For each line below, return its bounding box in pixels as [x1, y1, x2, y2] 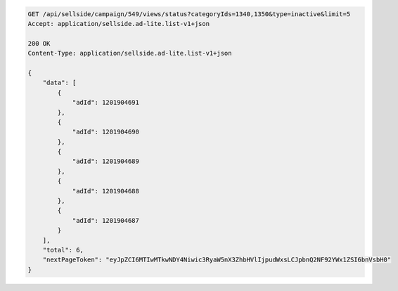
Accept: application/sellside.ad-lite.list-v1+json [27, 20, 210, 27]
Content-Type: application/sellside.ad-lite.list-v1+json [27, 49, 232, 58]
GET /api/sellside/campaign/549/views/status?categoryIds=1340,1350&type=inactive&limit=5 [27, 10, 351, 18]
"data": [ [42, 79, 77, 87]
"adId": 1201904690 [72, 128, 140, 136]
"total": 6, [42, 246, 84, 254]
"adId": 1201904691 [72, 98, 140, 107]
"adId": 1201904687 [72, 216, 140, 224]
